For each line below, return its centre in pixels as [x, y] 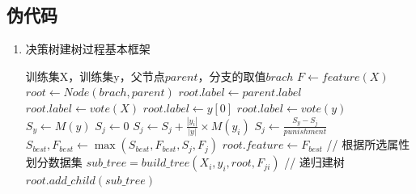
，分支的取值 [232, 76]
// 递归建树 [314, 162]
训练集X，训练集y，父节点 [95, 76]
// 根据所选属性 [368, 144]
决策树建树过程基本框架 [88, 49]
